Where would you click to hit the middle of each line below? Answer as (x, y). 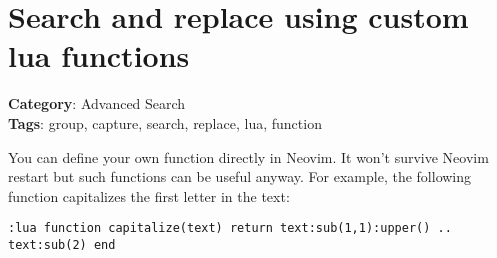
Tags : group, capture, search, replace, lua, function (165, 122)
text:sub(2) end (62, 244)
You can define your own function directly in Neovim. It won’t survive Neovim (248, 156)
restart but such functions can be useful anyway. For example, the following (240, 176)
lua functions (99, 55)
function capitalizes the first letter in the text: (149, 195)
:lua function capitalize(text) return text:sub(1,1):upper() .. (230, 228)
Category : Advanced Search (97, 103)
